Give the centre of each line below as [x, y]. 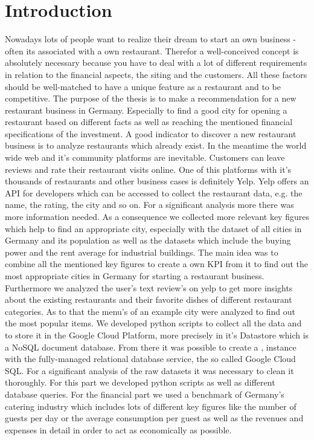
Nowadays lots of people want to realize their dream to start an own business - [151, 39]
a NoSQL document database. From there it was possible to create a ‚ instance [151, 347]
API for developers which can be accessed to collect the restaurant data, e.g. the [154, 192]
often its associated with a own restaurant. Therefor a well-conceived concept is [152, 50]
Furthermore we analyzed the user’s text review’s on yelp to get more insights [149, 287]
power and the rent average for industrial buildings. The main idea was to [142, 252]
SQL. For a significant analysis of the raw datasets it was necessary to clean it [149, 370]
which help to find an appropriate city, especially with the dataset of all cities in [153, 228]
